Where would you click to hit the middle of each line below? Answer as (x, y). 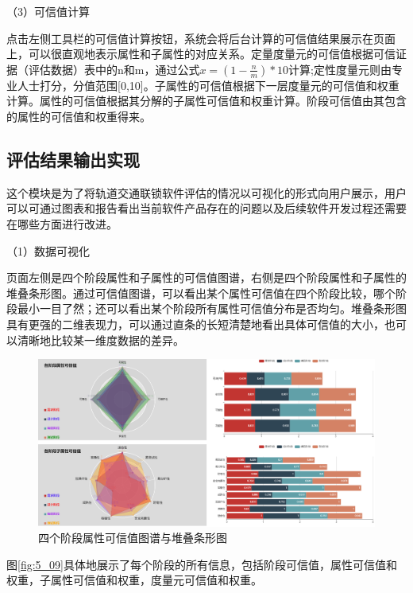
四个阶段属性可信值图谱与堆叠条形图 (133, 538)
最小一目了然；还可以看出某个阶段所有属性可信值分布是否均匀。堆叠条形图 (212, 308)
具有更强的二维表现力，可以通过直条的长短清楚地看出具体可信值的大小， (195, 324)
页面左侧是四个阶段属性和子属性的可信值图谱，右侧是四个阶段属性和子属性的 (206, 277)
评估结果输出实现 (73, 159)
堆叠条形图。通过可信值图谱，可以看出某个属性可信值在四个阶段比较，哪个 (201, 293)
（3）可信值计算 (48, 11)
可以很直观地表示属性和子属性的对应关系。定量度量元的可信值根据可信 (212, 54)
